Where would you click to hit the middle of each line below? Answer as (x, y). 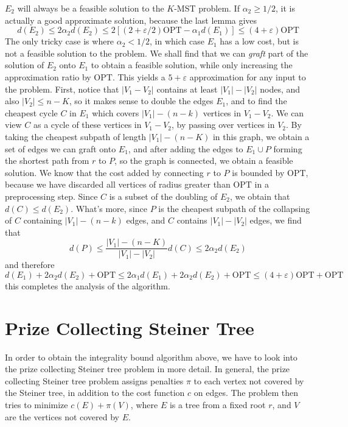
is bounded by (258, 172)
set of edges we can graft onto (61, 148)
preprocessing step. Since (51, 196)
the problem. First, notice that (62, 89)
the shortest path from (47, 161)
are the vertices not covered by (62, 416)
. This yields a (139, 76)
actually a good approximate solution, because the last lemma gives (131, 20)
